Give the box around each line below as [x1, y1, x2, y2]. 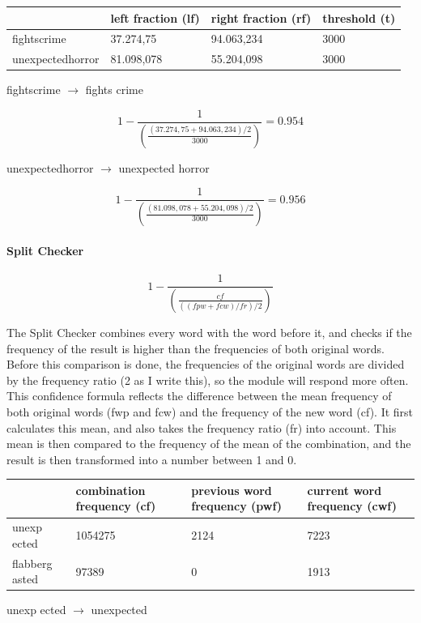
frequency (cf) [75, 497, 156, 514]
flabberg [12, 554, 53, 571]
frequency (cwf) [307, 497, 397, 514]
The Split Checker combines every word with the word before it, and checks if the [6, 323, 412, 340]
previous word [191, 481, 272, 498]
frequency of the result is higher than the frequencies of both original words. [6, 339, 385, 356]
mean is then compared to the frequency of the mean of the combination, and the [6, 435, 411, 452]
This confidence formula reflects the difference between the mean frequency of [6, 387, 392, 404]
